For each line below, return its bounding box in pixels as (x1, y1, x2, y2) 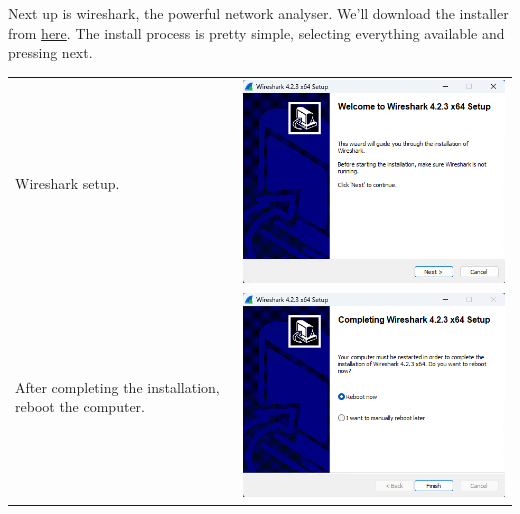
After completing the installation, (15, 376, 220, 397)
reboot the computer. (15, 396, 145, 417)
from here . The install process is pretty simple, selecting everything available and (8, 22, 505, 43)
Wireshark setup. (15, 172, 120, 193)
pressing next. (8, 42, 93, 63)
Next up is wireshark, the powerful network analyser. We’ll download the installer (8, 3, 509, 23)
